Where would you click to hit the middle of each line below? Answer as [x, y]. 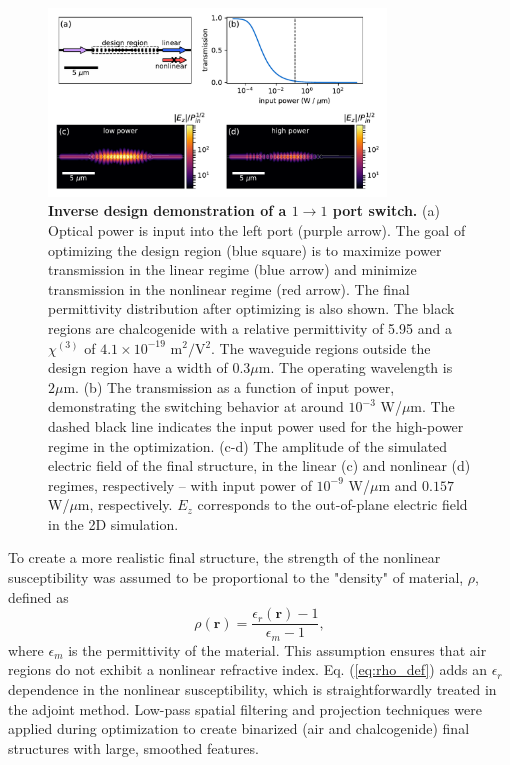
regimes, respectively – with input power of [180, 484]
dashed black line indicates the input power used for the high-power [256, 425]
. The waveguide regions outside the [321, 347]
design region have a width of [138, 367]
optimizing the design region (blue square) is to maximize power [245, 249]
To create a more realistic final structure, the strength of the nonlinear [224, 557]
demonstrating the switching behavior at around [196, 406]
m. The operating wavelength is [355, 367]
